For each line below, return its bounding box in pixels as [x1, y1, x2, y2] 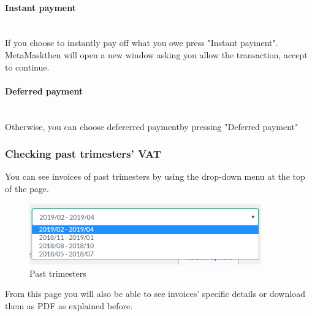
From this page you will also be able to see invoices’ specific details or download [5, 287, 305, 300]
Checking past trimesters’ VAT [5, 146, 161, 161]
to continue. [5, 60, 50, 73]
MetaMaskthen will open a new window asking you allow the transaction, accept [5, 48, 308, 61]
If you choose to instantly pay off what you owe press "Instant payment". [5, 36, 278, 49]
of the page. [5, 182, 49, 195]
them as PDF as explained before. [5, 299, 133, 312]
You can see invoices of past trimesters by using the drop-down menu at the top [5, 170, 305, 183]
